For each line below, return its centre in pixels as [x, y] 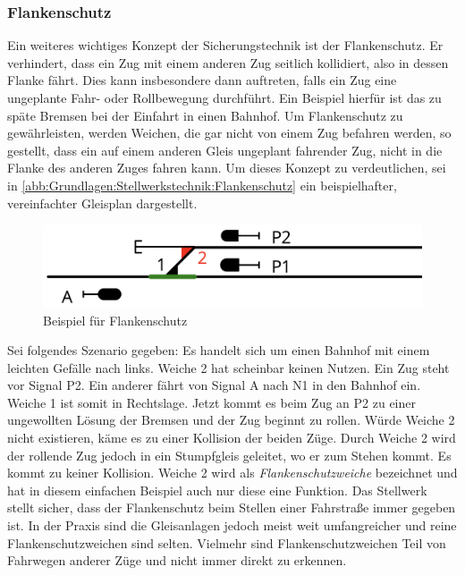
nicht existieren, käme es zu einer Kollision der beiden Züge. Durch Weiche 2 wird [232, 438]
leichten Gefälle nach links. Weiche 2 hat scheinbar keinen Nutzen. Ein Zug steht [228, 367]
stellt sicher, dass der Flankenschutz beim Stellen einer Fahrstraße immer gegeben [232, 507]
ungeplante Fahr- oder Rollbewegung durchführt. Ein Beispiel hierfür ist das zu [224, 97]
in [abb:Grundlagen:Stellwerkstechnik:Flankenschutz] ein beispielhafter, [202, 185]
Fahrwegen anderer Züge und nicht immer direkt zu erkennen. [177, 560]
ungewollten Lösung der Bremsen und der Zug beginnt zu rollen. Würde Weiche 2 [231, 420]
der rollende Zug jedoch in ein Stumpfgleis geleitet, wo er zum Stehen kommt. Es [229, 455]
